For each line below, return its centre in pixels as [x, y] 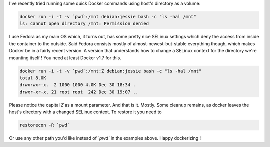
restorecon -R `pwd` [45, 125]
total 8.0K [33, 78]
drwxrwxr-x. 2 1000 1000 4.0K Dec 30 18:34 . [78, 85]
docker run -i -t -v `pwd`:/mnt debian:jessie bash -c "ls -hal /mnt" [108, 17]
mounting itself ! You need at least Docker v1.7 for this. [65, 58]
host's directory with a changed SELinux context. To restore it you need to [85, 112]
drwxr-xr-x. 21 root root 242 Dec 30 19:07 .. [79, 92]
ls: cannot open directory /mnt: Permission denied [84, 24]
